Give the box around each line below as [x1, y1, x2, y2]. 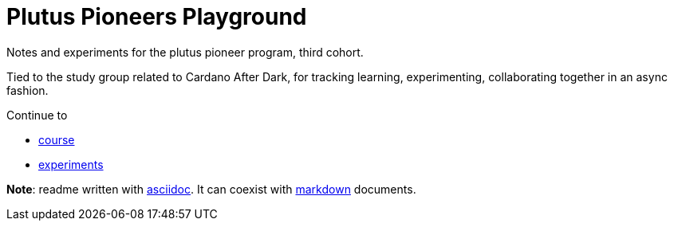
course [38, 132, 75, 147]
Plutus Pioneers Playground [6, 3, 307, 30]
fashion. [6, 83, 49, 97]
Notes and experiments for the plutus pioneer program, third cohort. [6, 45, 364, 59]
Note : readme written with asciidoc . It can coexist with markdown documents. [6, 182, 416, 196]
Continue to [6, 108, 68, 122]
